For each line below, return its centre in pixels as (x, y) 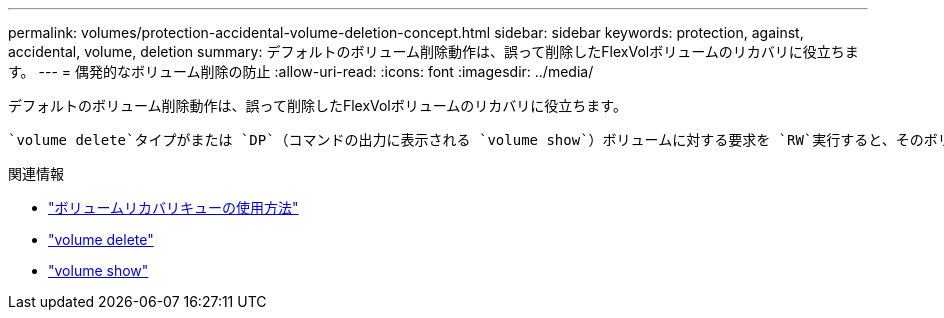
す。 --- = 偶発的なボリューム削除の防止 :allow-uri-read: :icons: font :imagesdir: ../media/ (301, 71)
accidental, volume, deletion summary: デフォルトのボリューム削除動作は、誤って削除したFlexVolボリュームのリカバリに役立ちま (433, 51)
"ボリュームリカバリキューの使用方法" (173, 207)
